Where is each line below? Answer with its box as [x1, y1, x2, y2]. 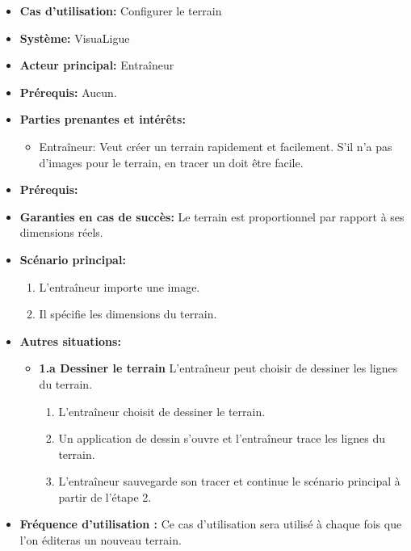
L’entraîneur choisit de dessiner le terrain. [58, 402, 266, 419]
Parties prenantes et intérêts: [19, 111, 186, 128]
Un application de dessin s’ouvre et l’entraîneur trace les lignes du [58, 430, 385, 447]
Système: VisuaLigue [19, 29, 130, 46]
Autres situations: [19, 332, 121, 349]
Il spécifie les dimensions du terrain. [39, 305, 217, 322]
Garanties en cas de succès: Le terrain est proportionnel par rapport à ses [19, 208, 405, 225]
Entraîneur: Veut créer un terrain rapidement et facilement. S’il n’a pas [39, 137, 392, 154]
